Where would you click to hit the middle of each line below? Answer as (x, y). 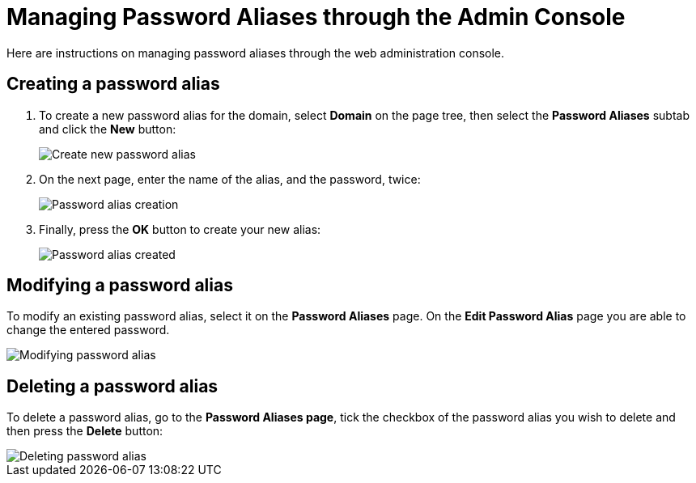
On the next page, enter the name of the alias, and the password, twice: (230, 179)
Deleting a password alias (112, 386)
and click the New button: (108, 129)
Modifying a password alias (120, 286)
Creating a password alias (113, 84)
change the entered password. (88, 330)
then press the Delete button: (85, 431)
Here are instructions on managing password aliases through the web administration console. (256, 53)
